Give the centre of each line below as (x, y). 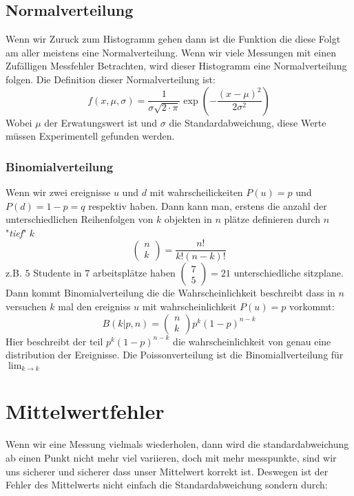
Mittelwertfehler (85, 411)
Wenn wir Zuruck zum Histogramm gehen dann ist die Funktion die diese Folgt (173, 39)
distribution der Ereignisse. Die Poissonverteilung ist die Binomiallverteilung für (175, 355)
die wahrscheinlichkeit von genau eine (252, 341)
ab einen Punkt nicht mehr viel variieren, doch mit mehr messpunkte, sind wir (171, 457)
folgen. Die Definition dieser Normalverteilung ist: (111, 79)
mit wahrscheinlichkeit (189, 306)
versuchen (26, 306)
